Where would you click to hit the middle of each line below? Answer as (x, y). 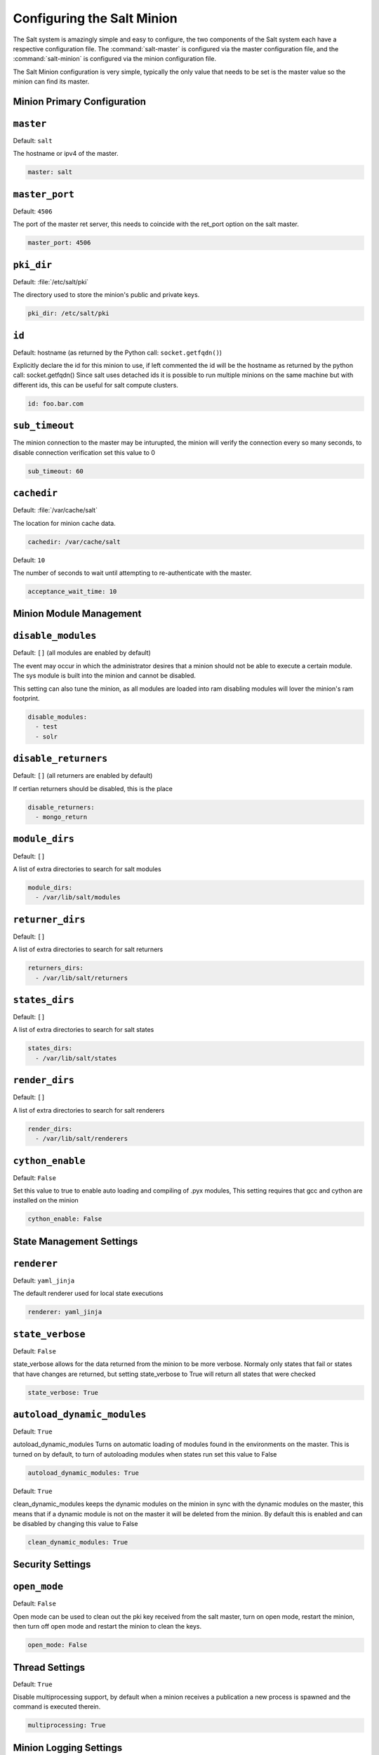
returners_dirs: (56, 968)
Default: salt (33, 141)
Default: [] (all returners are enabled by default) (83, 776)
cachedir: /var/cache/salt (74, 542)
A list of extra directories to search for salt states (84, 1030)
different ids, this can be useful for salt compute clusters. (96, 385)
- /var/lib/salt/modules (78, 898)
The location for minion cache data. (64, 523)
